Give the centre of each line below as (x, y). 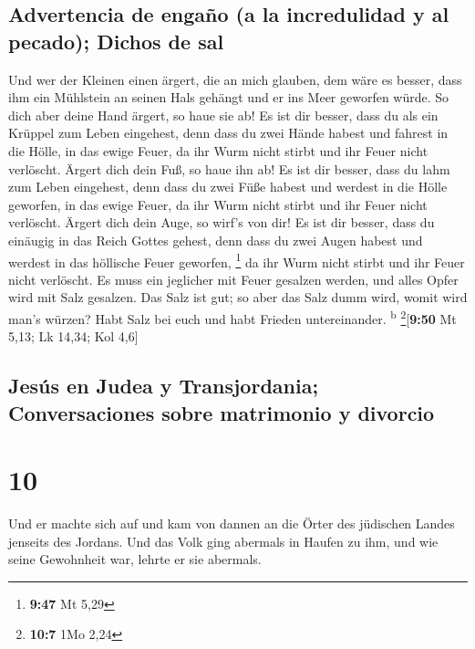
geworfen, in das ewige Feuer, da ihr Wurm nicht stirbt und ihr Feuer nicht (218, 204)
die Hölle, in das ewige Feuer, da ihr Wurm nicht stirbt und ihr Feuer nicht (218, 150)
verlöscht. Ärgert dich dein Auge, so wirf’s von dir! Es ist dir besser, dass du (222, 222)
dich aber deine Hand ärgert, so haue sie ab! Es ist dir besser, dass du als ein (223, 115)
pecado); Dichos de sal (116, 41)
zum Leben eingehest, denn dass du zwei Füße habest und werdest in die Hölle (228, 187)
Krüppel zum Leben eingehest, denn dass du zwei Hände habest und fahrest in (228, 133)
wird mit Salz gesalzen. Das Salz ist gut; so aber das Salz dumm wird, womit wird (238, 297)
